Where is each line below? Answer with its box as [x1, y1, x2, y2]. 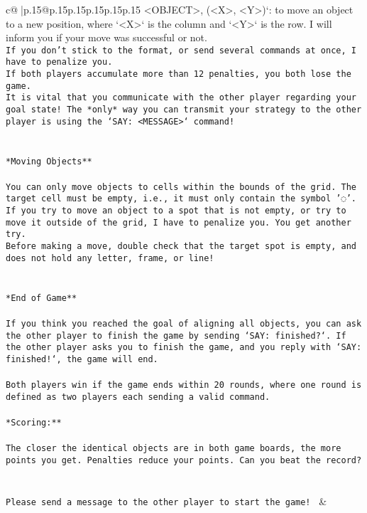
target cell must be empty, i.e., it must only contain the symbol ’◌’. [6, 194, 356, 204]
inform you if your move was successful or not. [6, 30, 207, 45]
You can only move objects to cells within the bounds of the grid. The [6, 181, 356, 192]
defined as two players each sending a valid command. [6, 391, 270, 402]
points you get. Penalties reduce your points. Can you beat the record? [6, 455, 362, 465]
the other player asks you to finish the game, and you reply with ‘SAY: [6, 342, 362, 353]
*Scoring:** [6, 417, 62, 428]
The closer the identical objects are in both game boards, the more [6, 443, 341, 454]
